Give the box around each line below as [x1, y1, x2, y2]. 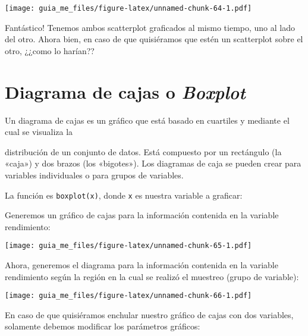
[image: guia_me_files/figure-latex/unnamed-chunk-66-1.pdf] [5, 291, 252, 300]
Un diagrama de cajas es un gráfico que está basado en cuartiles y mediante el [5, 114, 290, 126]
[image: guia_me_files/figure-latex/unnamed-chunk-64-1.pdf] [5, 4, 252, 12]
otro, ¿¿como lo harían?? [5, 44, 95, 56]
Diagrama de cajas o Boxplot [5, 79, 246, 104]
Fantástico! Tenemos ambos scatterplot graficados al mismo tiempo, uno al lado [5, 21, 295, 33]
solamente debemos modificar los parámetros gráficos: [5, 320, 200, 332]
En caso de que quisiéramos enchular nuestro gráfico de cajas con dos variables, [5, 308, 294, 321]
